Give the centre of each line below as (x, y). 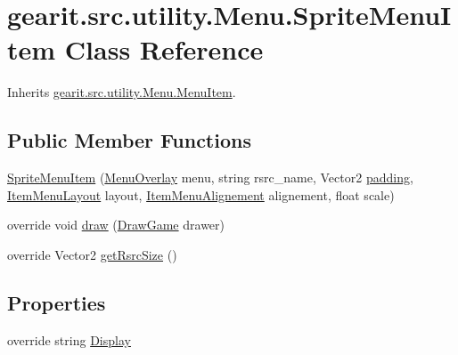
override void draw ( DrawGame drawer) (116, 225)
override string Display (69, 339)
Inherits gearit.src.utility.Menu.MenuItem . (122, 92)
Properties (57, 302)
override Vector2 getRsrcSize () (92, 254)
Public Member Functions (129, 140)
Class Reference (164, 49)
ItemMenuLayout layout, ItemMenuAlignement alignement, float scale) (201, 194)
